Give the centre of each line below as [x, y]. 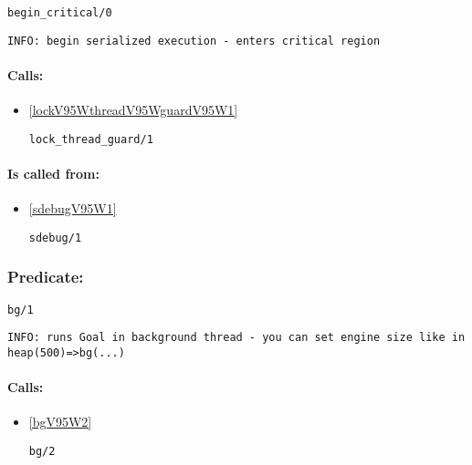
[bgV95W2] [60, 422]
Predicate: [46, 277]
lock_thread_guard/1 [91, 139]
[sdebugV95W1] [73, 208]
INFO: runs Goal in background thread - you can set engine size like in [236, 338]
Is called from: [53, 173]
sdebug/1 [55, 238]
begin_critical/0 [60, 13]
